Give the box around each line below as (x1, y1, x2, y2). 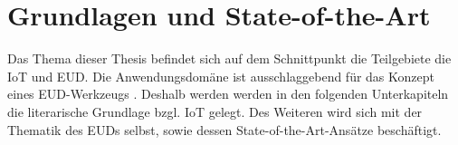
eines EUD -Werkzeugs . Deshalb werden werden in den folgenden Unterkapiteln (7, 84, 449, 103)
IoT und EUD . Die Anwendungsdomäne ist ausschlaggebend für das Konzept (7, 66, 434, 85)
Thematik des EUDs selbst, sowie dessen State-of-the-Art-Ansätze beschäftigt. (7, 120, 442, 139)
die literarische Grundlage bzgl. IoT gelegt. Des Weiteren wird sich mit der (7, 101, 423, 121)
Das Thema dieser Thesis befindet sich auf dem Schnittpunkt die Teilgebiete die (7, 49, 452, 68)
